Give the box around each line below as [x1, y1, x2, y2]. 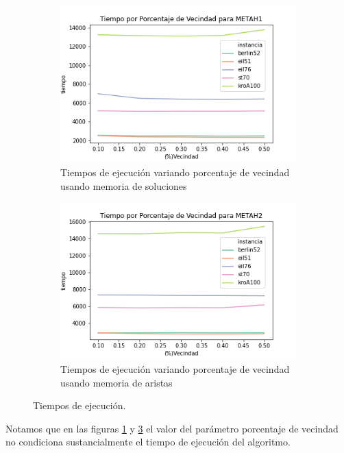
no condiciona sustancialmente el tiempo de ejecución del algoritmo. [5, 434, 291, 449]
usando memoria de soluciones [60, 178, 187, 193]
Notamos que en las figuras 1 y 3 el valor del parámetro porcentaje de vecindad [5, 421, 339, 435]
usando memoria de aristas [60, 375, 173, 389]
